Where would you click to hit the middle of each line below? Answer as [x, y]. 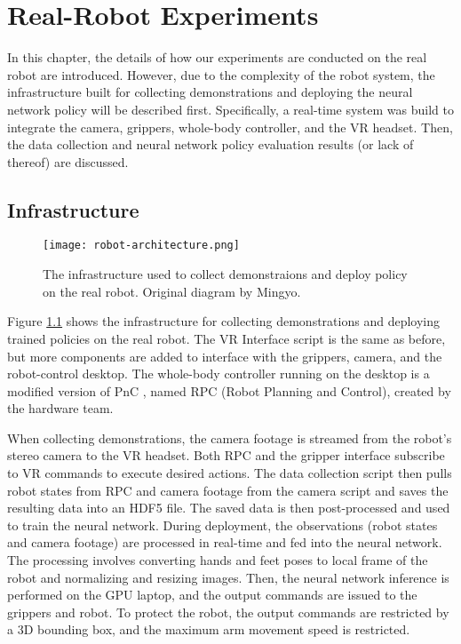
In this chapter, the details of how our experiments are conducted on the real [217, 57]
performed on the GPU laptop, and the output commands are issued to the [212, 595]
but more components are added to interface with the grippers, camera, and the [225, 356]
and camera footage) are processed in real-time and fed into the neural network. [225, 542]
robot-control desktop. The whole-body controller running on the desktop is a [219, 374]
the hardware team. [60, 408]
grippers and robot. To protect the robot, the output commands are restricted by [228, 612]
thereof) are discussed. [68, 161]
